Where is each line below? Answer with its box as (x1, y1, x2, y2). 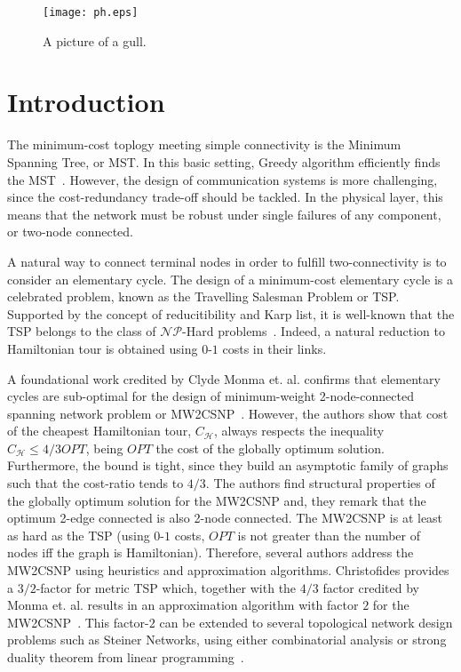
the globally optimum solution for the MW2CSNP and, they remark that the (7, 491, 426, 509)
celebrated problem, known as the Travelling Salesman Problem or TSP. (7, 287, 400, 306)
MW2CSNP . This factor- (7, 612, 149, 631)
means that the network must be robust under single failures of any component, (7, 204, 441, 223)
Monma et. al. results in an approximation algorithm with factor (7, 596, 359, 614)
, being (85, 438, 123, 457)
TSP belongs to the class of (7, 322, 156, 340)
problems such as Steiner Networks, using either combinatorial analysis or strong (7, 630, 447, 649)
